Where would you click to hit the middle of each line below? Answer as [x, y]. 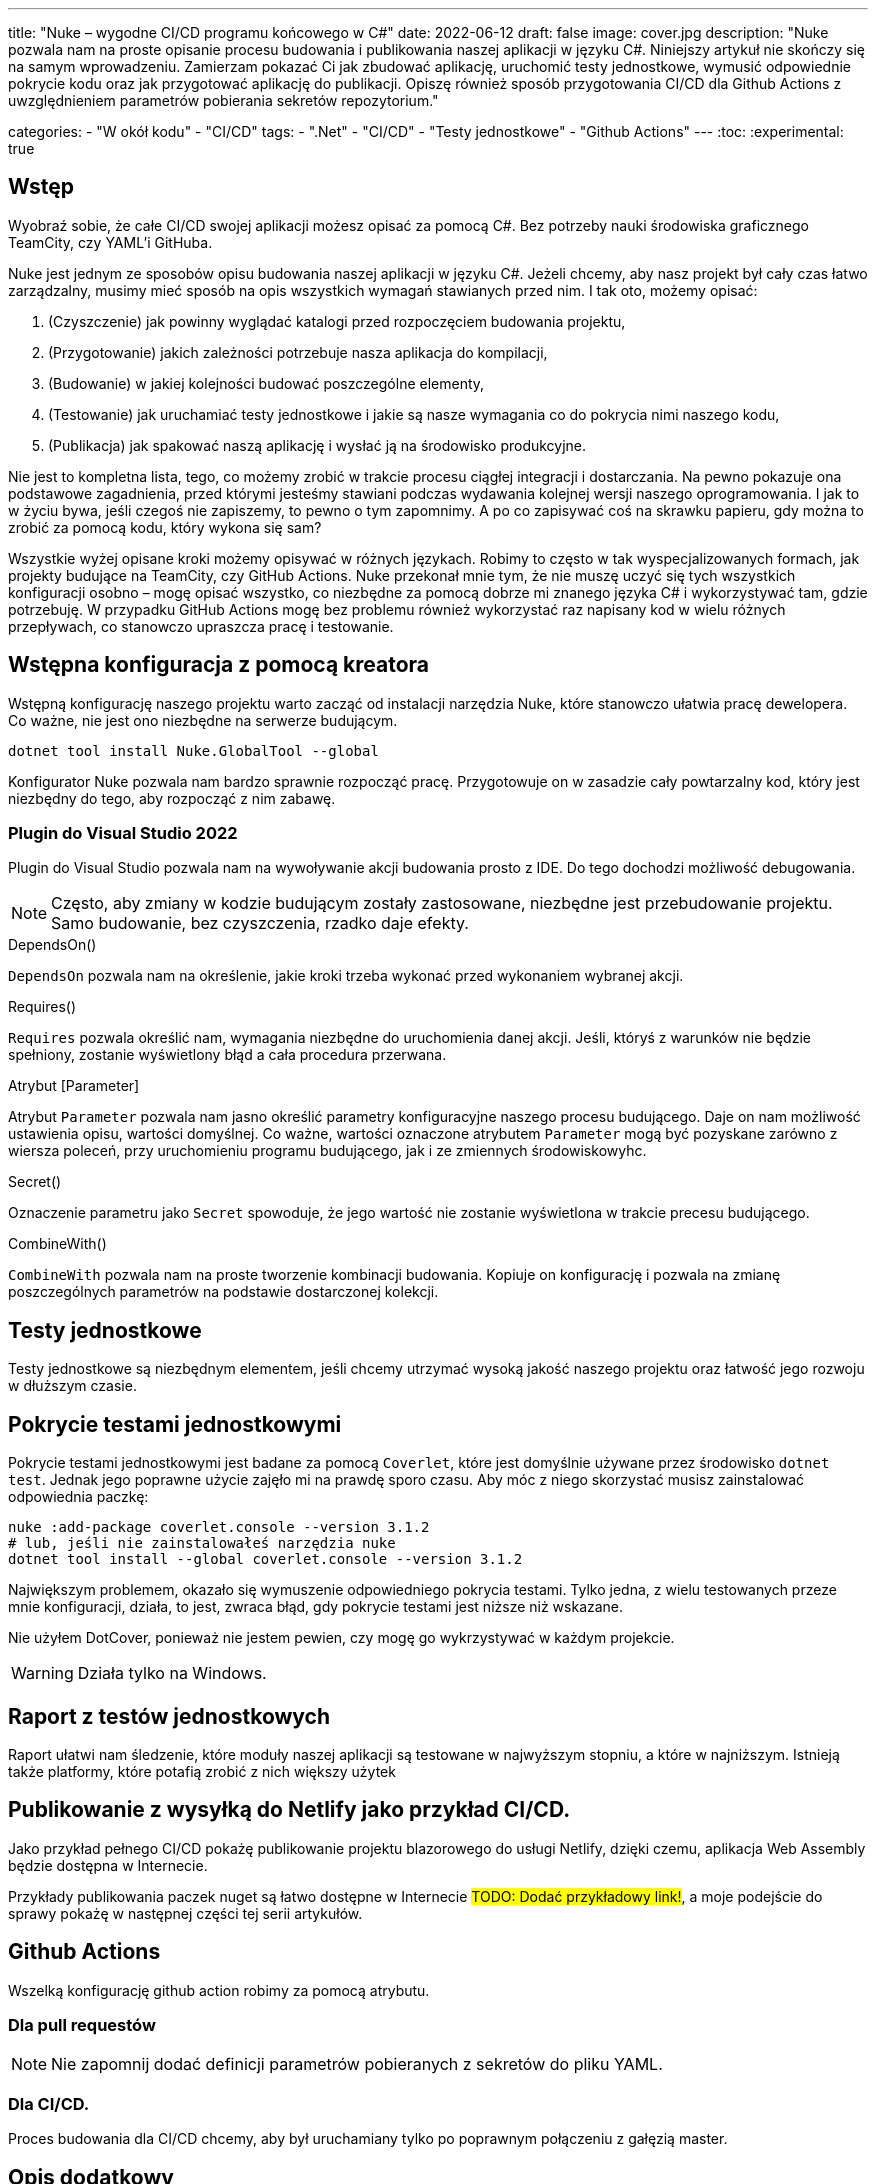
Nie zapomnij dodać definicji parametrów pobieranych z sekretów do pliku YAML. [357, 2064]
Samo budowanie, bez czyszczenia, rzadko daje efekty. [260, 923]
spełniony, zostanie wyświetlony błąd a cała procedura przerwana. [227, 1055]
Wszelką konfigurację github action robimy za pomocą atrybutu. [219, 1990]
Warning [42, 1673]
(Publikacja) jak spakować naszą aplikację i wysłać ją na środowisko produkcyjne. [317, 445]
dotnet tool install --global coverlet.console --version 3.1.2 [265, 1559]
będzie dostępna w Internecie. [108, 1865]
